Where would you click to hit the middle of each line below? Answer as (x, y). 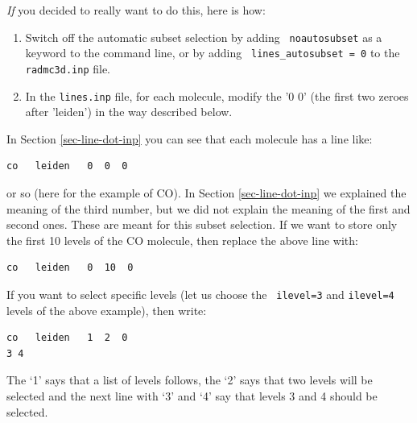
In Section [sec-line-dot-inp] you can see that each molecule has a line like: (190, 138)
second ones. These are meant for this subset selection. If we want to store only (202, 224)
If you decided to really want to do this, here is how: (136, 10)
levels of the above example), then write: (107, 310)
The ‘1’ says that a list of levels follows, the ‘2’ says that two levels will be (190, 380)
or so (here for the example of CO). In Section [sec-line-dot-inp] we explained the (206, 193)
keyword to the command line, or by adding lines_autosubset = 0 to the (213, 53)
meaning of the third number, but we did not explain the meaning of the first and (208, 208)
